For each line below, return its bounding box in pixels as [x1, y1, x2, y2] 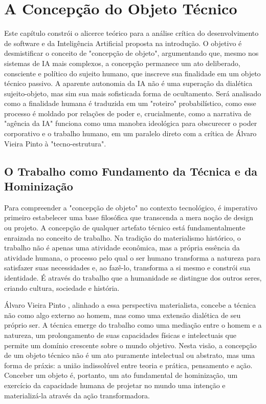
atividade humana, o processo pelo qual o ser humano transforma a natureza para [4, 252, 261, 263]
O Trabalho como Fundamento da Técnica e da [4, 163, 258, 179]
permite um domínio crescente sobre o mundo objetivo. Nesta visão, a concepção [4, 339, 257, 350]
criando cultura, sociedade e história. [4, 282, 120, 293]
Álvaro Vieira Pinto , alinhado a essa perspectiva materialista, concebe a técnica [4, 300, 256, 310]
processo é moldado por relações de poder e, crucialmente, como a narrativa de [4, 108, 252, 118]
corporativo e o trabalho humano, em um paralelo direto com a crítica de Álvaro [4, 128, 257, 139]
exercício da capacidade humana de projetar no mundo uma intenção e [4, 379, 226, 390]
